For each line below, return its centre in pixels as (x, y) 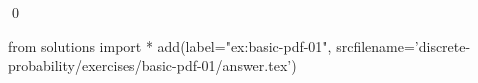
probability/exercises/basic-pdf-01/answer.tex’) (152, 65)
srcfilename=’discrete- (403, 45)
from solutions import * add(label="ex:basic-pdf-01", (170, 45)
